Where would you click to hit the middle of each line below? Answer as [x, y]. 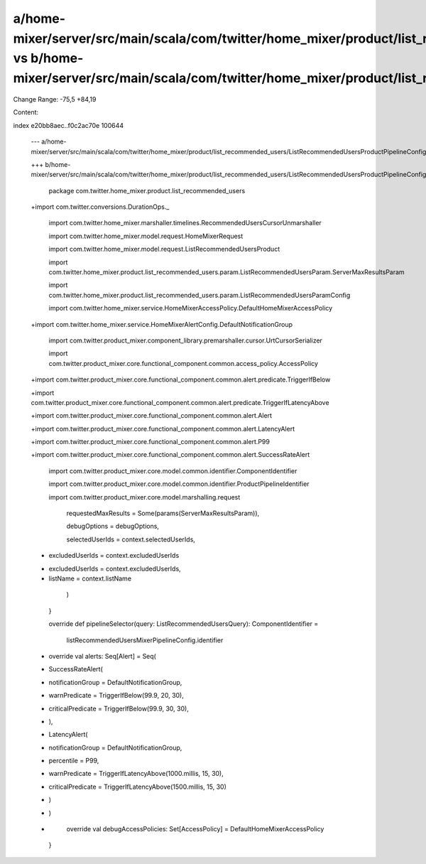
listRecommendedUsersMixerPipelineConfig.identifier [145, 640]
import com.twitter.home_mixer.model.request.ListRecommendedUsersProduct [164, 249]
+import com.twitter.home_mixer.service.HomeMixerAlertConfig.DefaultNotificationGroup [162, 324]
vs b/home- [48, 59]
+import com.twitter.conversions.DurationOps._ [100, 207]
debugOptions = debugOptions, [113, 526]
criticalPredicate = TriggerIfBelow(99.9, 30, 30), [119, 708]
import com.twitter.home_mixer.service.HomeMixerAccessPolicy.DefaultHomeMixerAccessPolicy [191, 308]
